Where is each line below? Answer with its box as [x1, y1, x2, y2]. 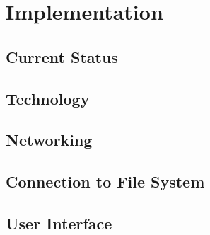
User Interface [6, 212, 112, 234]
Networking [6, 129, 93, 151]
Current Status [6, 45, 118, 67]
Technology [6, 87, 90, 109]
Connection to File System [6, 171, 205, 193]
